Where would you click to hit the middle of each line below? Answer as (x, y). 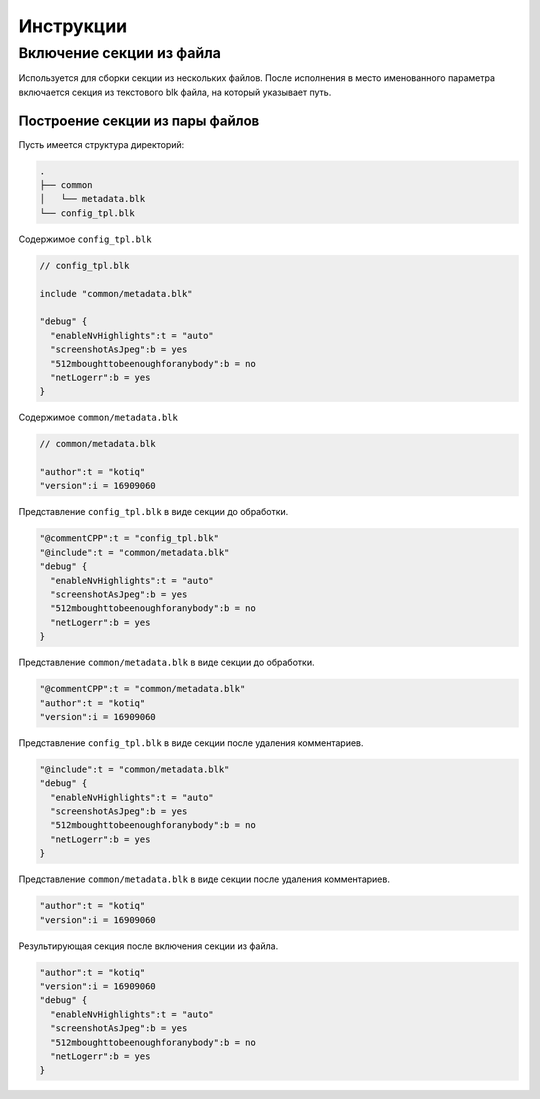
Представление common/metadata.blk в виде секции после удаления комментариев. (204, 879)
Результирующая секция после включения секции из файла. (148, 946)
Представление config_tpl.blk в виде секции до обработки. (153, 512)
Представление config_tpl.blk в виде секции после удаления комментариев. (191, 742)
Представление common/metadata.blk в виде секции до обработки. (166, 662)
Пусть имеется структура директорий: (101, 144)
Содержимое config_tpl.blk (85, 239)
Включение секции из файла (120, 53)
